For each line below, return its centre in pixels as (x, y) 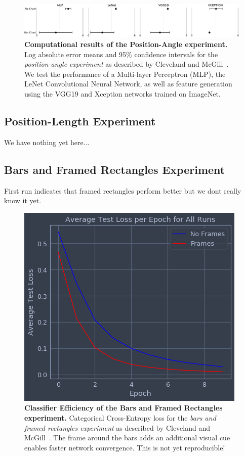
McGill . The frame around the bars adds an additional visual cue (127, 438)
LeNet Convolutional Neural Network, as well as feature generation (128, 84)
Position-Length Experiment (80, 121)
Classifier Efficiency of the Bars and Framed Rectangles (124, 408)
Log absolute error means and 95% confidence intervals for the (121, 54)
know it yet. (23, 200)
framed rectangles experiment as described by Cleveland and (117, 427)
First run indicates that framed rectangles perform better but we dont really (123, 190)
